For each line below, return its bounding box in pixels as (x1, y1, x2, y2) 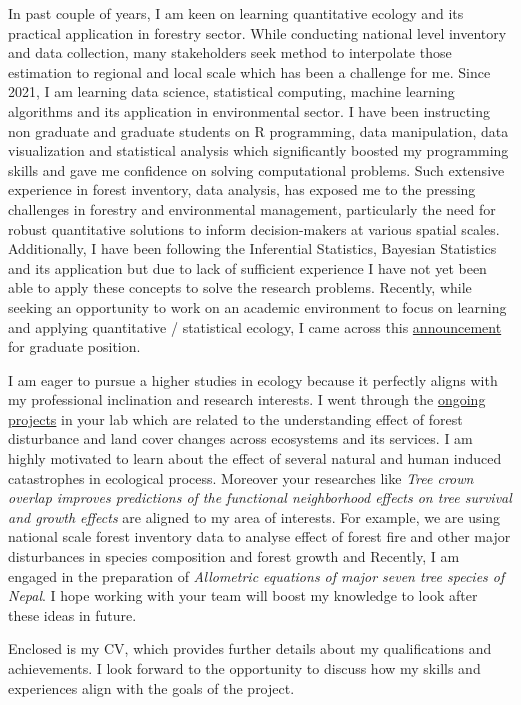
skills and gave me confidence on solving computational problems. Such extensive (8, 159, 505, 180)
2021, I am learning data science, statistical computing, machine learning (8, 81, 455, 102)
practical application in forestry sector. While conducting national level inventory (8, 22, 507, 43)
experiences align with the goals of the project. (8, 677, 295, 698)
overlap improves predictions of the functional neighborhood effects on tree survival (8, 487, 512, 508)
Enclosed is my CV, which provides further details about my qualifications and (8, 638, 492, 659)
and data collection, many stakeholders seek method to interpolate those (8, 42, 452, 63)
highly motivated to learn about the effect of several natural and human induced (8, 448, 502, 469)
